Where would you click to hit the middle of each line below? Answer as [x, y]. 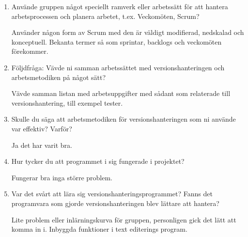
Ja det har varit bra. [42, 145]
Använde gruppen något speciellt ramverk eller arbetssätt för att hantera [120, 6]
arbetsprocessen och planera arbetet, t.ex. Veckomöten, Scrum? [105, 16]
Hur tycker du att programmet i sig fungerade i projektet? [98, 161]
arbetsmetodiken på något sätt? [59, 77]
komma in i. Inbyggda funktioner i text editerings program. [99, 229]
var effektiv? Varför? [42, 128]
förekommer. [30, 51]
